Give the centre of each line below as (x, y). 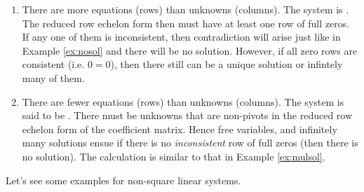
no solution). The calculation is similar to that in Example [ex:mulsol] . (174, 156)
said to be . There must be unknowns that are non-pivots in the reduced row (187, 115)
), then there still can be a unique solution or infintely (227, 64)
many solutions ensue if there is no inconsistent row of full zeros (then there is (190, 143)
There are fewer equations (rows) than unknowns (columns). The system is (183, 101)
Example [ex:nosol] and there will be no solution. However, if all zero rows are (190, 50)
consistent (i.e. (53, 64)
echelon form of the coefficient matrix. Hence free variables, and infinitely (180, 129)
